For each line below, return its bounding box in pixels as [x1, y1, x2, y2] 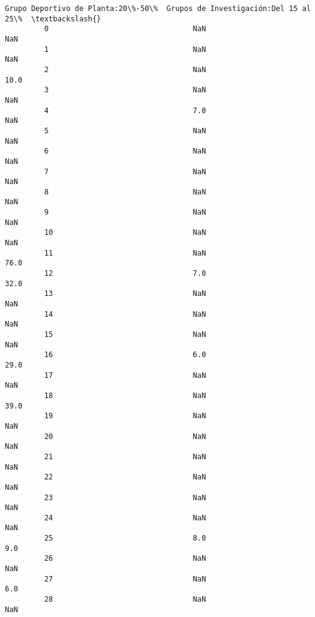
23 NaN [44, 493, 206, 502]
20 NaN [44, 432, 206, 441]
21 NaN [44, 452, 206, 461]
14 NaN [44, 309, 206, 319]
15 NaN [44, 330, 206, 339]
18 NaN [44, 391, 206, 400]
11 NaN [44, 248, 206, 257]
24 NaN [44, 513, 206, 522]
